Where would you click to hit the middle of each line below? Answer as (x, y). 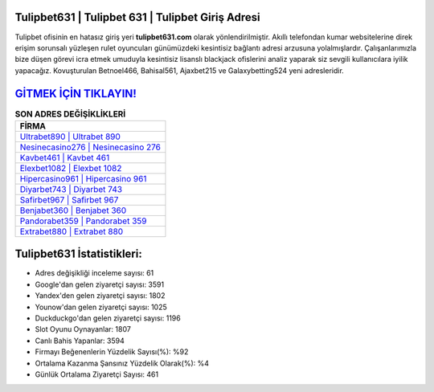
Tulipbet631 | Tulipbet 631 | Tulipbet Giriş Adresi (137, 17)
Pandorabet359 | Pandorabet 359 (83, 221)
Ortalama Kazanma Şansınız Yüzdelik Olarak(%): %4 (122, 363)
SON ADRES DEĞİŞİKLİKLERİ (70, 114)
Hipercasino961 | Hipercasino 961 (83, 178)
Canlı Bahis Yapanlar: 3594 (80, 341)
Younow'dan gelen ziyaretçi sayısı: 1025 (101, 307)
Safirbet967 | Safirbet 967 (69, 199)
